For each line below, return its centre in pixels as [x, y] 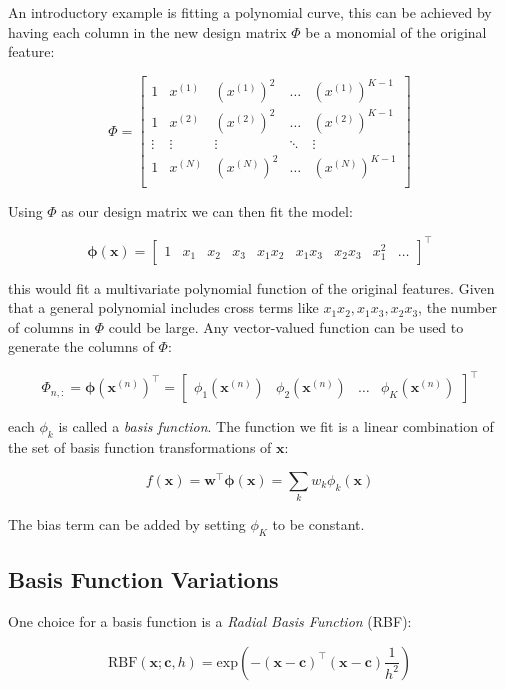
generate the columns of [81, 346]
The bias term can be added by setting [127, 524]
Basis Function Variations [143, 579]
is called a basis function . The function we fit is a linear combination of [276, 426]
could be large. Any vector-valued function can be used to [286, 326]
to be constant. [318, 524]
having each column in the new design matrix [147, 31]
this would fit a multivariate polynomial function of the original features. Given [251, 287]
